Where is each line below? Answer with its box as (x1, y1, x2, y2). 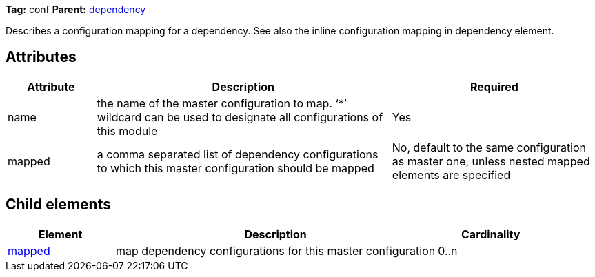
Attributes (6, 48, 77, 66)
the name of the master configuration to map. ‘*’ (97, 96, 347, 110)
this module (97, 123, 158, 138)
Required (470, 79, 518, 94)
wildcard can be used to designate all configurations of (97, 110, 383, 124)
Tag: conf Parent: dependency (6, 3, 146, 15)
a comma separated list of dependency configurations (97, 147, 379, 161)
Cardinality (461, 227, 521, 241)
